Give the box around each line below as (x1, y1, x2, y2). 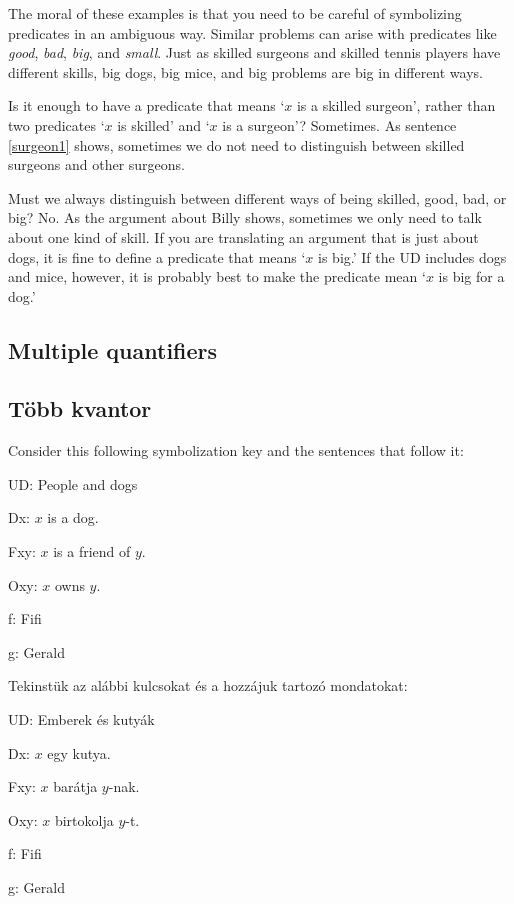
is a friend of (53, 541, 131, 562)
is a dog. (47, 507, 99, 528)
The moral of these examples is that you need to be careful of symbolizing (8, 3, 462, 23)
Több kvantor (8, 393, 152, 424)
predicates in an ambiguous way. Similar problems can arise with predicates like (8, 22, 497, 43)
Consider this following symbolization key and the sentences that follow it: (8, 440, 464, 461)
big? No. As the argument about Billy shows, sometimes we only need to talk (8, 207, 482, 228)
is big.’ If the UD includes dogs (318, 246, 507, 267)
